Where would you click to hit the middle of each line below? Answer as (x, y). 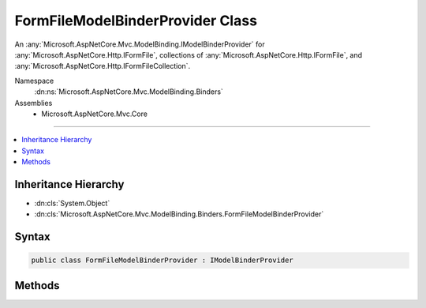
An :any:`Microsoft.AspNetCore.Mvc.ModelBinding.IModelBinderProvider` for (140, 44)
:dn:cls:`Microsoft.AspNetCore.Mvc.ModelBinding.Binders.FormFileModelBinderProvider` (179, 214)
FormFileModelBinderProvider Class (136, 21)
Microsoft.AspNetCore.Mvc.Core (94, 114)
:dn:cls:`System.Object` (72, 203)
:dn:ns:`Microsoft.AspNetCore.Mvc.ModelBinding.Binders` (129, 92)
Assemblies (34, 103)
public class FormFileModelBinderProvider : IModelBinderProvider (162, 260)
